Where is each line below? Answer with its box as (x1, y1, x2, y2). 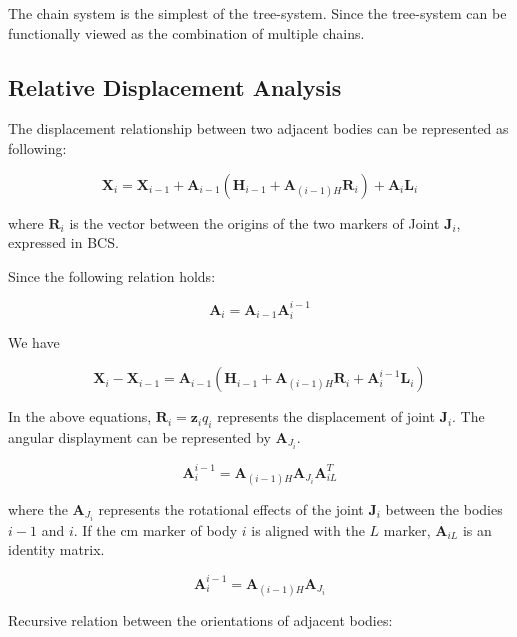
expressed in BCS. (8, 232, 119, 253)
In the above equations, (8, 406, 152, 427)
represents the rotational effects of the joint (98, 498, 364, 519)
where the (8, 498, 68, 519)
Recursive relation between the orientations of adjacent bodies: (8, 609, 393, 630)
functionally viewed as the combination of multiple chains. (8, 22, 365, 43)
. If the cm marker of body (73, 519, 238, 540)
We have (8, 331, 60, 352)
